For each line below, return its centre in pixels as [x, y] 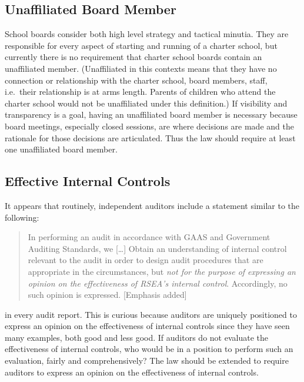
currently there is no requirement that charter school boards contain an [133, 57]
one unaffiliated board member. [61, 149]
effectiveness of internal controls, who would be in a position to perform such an [149, 349]
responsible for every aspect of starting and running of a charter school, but [141, 45]
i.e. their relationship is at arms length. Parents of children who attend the [140, 92]
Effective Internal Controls [88, 181]
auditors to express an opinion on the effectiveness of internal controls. [132, 372]
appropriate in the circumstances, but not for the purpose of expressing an [162, 271]
